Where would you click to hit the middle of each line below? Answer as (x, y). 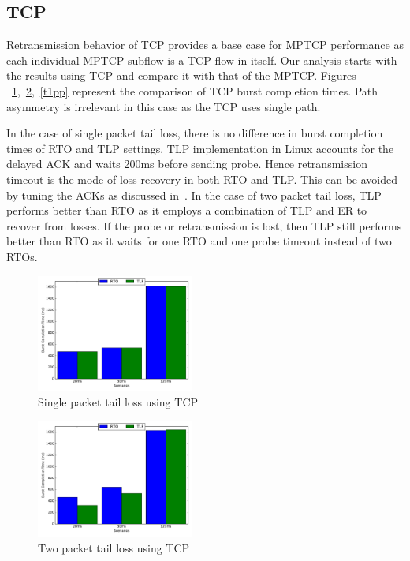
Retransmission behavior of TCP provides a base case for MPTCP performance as (205, 45)
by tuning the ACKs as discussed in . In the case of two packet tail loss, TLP (194, 194)
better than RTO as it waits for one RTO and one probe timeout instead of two (199, 241)
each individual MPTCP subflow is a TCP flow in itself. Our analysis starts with (202, 60)
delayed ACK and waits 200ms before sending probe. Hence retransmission (187, 164)
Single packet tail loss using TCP (118, 402)
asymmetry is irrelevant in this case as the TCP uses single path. (164, 106)
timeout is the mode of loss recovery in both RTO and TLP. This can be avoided (202, 179)
